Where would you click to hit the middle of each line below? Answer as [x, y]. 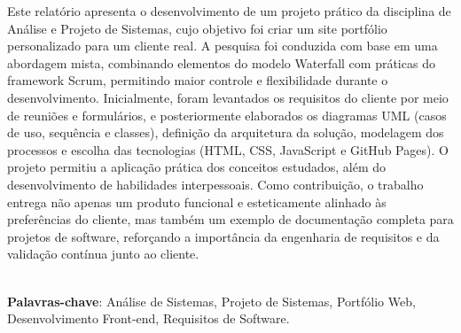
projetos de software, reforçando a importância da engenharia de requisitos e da [223, 236]
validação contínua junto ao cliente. [103, 254]
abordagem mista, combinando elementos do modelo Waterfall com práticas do [221, 62]
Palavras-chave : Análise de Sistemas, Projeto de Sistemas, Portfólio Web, [211, 301]
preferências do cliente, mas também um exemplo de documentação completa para [230, 219]
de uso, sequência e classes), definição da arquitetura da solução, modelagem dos [226, 132]
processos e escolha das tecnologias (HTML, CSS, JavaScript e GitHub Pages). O [228, 149]
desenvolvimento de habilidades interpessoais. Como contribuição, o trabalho [215, 184]
